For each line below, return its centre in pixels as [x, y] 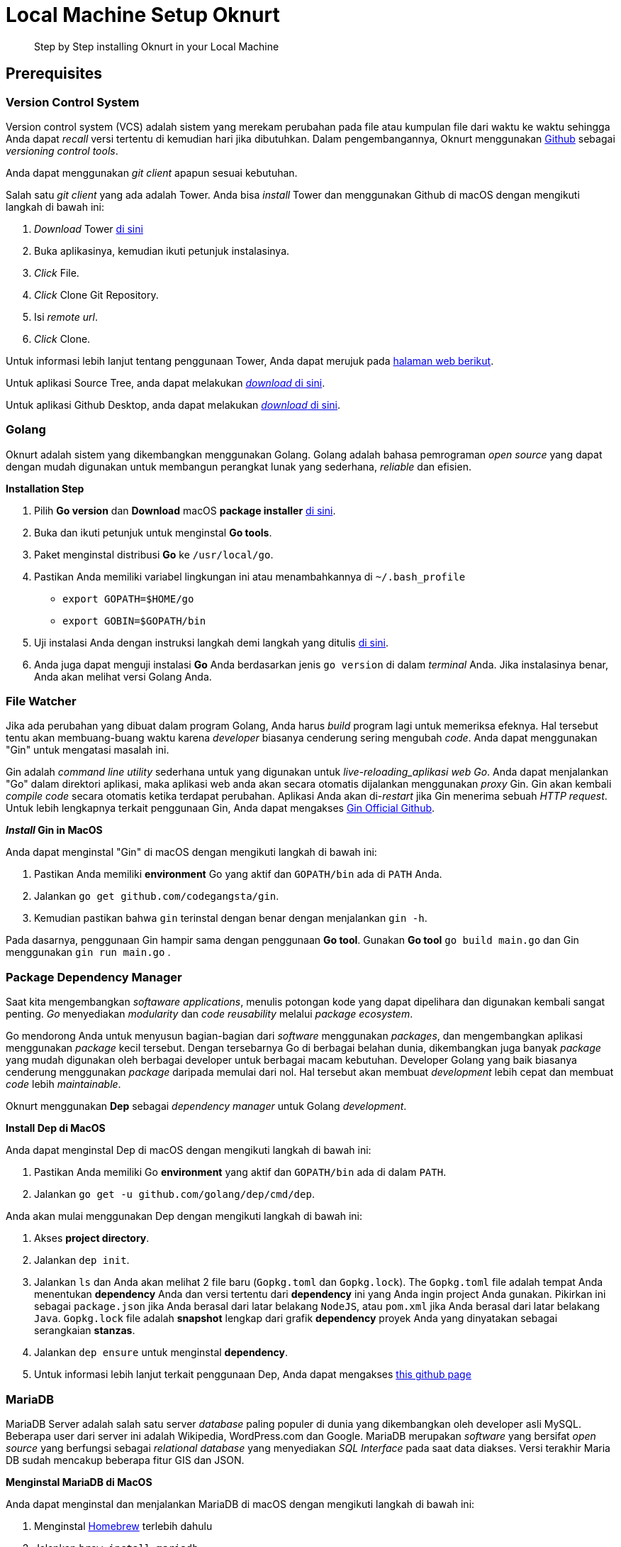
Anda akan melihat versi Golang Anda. [123, 676]
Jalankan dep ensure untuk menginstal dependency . [161, 1353]
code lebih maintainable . [63, 1084]
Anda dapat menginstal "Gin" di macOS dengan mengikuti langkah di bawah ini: [191, 852]
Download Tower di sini [89, 229]
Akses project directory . [92, 1238]
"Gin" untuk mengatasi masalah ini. [88, 750]
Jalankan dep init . [82, 1260]
